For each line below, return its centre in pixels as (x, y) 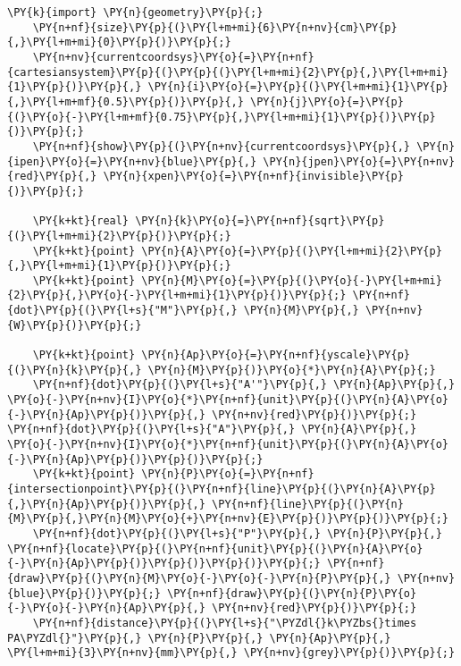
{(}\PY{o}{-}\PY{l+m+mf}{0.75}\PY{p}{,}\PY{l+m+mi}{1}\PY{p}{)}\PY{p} (222, 117)
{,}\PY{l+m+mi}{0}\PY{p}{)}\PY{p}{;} (119, 42)
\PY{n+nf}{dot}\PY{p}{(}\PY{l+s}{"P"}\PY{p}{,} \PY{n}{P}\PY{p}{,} (237, 533)
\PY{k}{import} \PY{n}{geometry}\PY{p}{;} (135, 13)
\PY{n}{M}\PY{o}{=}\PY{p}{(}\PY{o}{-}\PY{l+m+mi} (292, 280)
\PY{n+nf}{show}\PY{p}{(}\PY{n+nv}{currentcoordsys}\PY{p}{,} (222, 146)
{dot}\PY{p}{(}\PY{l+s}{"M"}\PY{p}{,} (122, 311)
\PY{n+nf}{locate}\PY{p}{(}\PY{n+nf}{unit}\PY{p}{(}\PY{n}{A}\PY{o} (215, 548)
